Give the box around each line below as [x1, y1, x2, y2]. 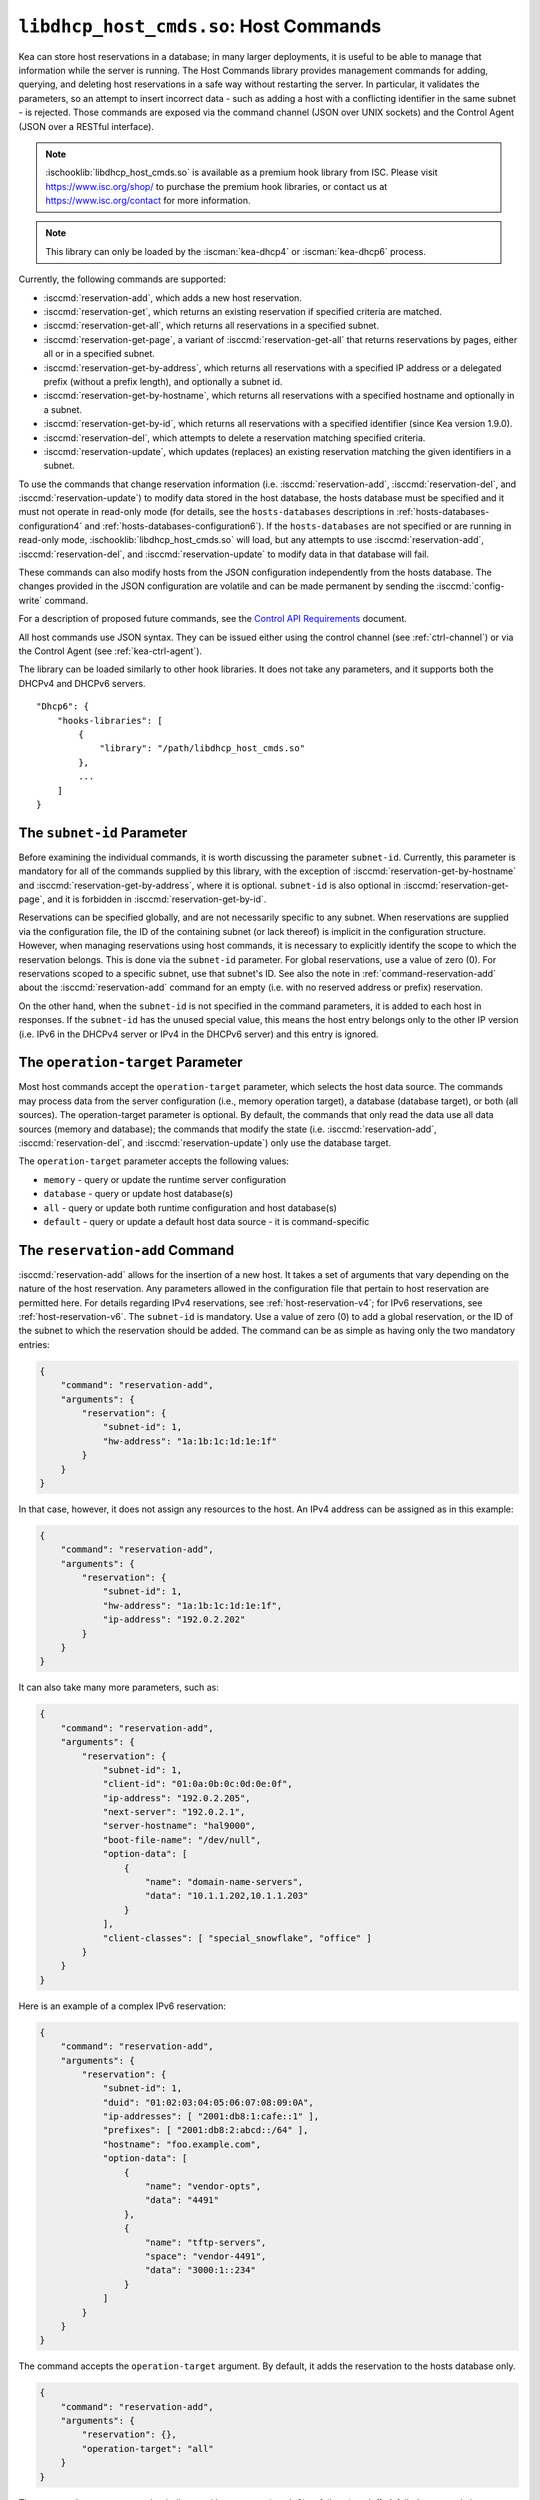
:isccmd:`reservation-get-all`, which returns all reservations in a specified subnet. [43, 320, 380, 332]
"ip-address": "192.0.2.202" [102, 1614, 246, 1625]
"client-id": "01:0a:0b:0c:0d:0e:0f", [102, 1778, 294, 1790]
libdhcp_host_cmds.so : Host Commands [18, 15, 382, 37]
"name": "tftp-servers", [145, 2236, 267, 2248]
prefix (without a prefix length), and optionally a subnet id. [43, 375, 283, 387]
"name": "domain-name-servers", [145, 1876, 304, 1888]
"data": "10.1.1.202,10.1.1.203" [145, 1890, 309, 1902]
